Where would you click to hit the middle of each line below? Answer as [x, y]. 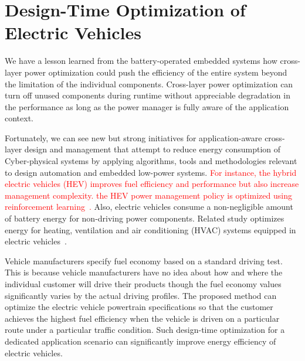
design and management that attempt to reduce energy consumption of [152, 149]
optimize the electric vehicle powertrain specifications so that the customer [139, 307]
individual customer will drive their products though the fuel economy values [143, 284]
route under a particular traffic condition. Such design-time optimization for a [145, 330]
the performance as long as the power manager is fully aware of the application [147, 106]
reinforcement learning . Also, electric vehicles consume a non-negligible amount [149, 207]
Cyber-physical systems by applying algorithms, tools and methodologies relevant [151, 161]
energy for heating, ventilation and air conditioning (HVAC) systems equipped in [150, 229]
